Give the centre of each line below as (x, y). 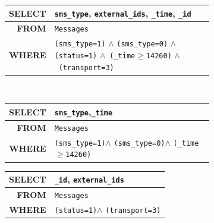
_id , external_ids (89, 179)
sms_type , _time (84, 111)
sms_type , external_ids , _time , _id (123, 13)
